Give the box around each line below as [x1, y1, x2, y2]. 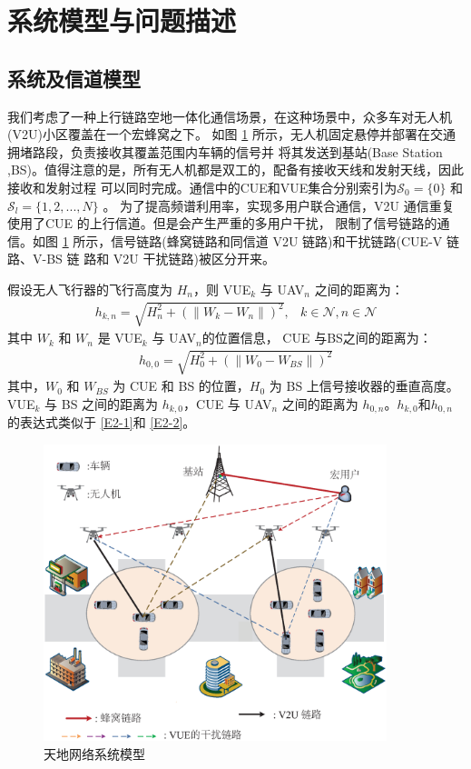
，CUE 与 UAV [183, 394, 272, 413]
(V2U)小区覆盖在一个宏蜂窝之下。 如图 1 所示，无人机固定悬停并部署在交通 [7, 125, 456, 144]
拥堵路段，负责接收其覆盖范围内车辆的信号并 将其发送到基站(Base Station [7, 142, 443, 161]
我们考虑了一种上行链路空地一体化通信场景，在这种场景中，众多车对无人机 [7, 106, 452, 125]
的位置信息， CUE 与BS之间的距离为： [201, 328, 432, 347]
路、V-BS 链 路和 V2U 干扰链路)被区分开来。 [7, 249, 275, 268]
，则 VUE [192, 279, 251, 298]
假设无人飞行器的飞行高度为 [7, 279, 172, 298]
